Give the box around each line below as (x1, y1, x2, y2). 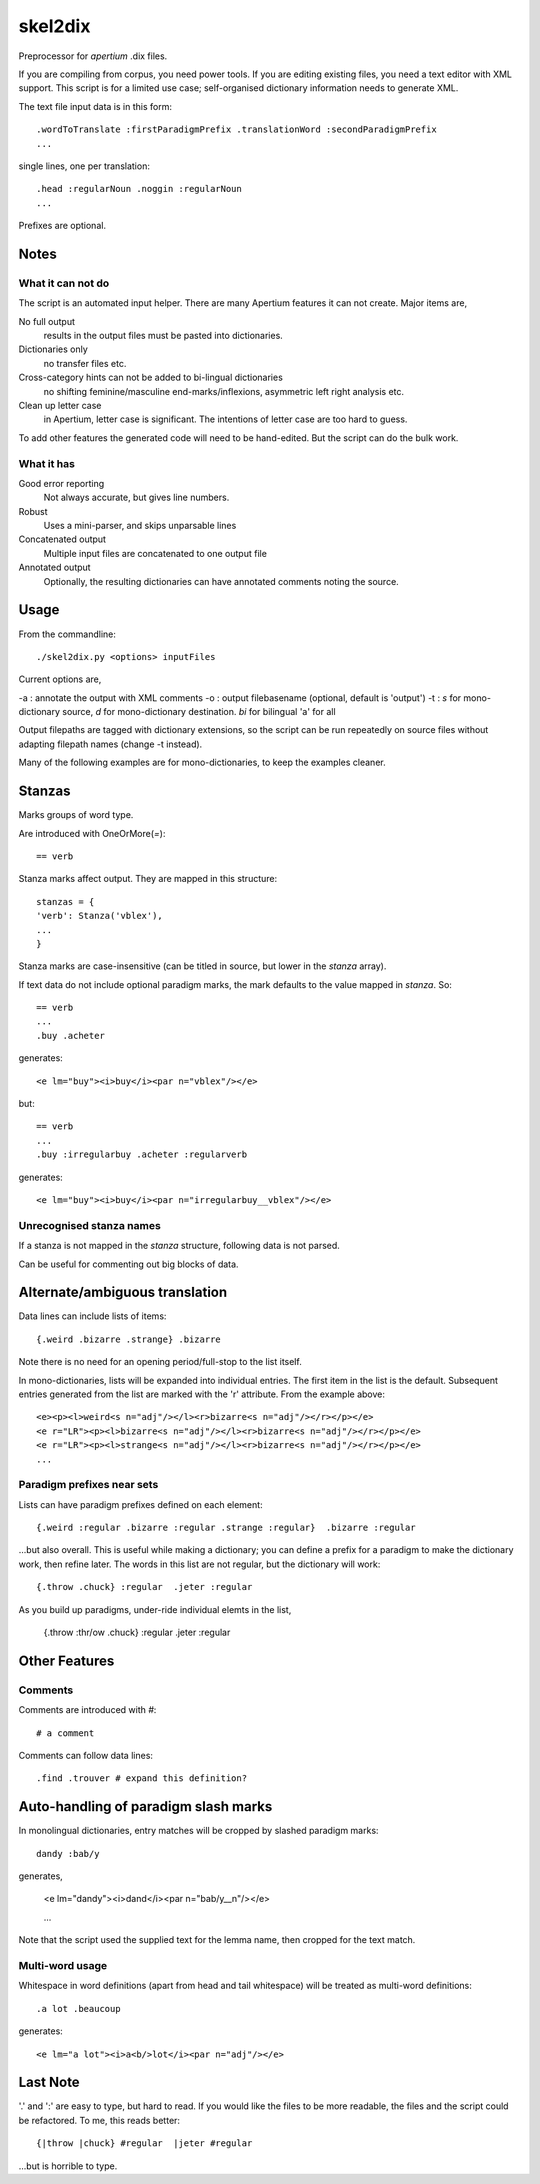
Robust (18, 505, 49, 517)
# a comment (36, 1727, 95, 1739)
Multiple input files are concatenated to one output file (43, 547, 267, 559)
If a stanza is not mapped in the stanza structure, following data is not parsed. (18, 1240, 340, 1252)
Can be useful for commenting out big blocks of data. (18, 1258, 239, 1270)
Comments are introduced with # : (18, 1704, 157, 1716)
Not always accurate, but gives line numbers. (43, 491, 230, 504)
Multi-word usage (18, 1958, 108, 1972)
